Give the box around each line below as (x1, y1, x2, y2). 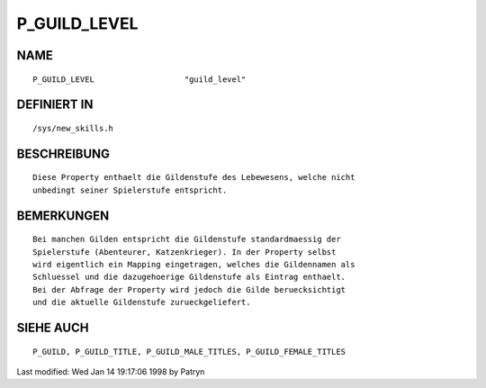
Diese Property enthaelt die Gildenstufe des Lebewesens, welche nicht (32, 172, 355, 183)
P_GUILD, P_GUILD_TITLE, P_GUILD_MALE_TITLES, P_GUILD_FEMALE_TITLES (32, 347, 346, 356)
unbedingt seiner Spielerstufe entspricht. (32, 185, 228, 195)
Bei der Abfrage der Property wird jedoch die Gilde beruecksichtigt (32, 284, 346, 294)
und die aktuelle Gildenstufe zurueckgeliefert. (32, 297, 251, 308)
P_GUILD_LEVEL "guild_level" (32, 74, 247, 85)
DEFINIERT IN (16, 97, 94, 113)
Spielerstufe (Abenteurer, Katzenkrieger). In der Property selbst (32, 247, 337, 257)
